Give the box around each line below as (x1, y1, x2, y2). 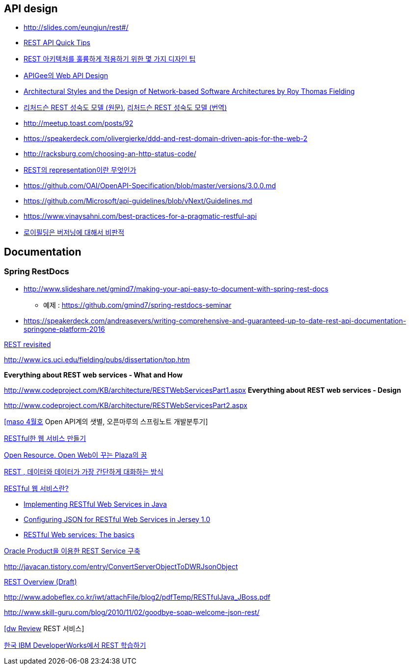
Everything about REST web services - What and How (4, 370, 183, 379)
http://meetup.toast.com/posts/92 (24, 119, 134, 128)
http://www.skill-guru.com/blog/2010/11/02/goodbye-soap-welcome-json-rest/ (4, 608, 260, 616)
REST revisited (4, 340, 51, 349)
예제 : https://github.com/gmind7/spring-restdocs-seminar (43, 300, 232, 309)
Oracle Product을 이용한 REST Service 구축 (4, 546, 140, 555)
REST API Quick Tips (24, 38, 90, 47)
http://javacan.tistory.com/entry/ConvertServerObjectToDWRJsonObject (4, 562, 238, 571)
